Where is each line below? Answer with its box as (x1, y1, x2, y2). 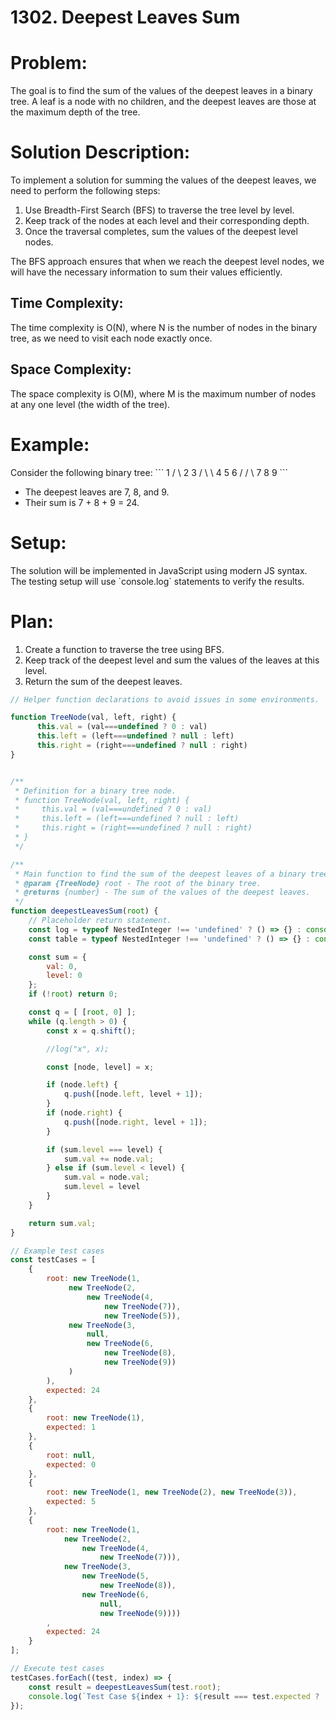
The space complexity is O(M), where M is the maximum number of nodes (10, 387, 317, 400)
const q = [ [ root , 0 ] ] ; (28, 1007, 137, 1017)
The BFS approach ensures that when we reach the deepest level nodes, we (10, 256, 325, 268)
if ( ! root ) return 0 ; (28, 989, 118, 1000)
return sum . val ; (28, 1218, 97, 1228)
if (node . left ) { (46, 1080, 118, 1090)
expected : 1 (46, 1422, 97, 1433)
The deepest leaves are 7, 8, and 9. (24, 486, 170, 498)
